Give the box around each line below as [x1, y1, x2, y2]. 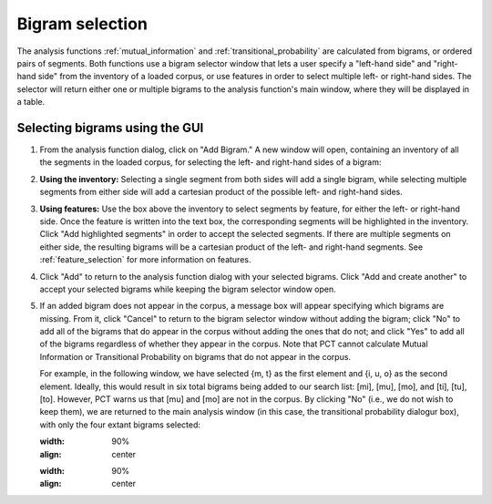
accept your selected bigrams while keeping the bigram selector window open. [39, 283, 336, 294]
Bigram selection [16, 14, 148, 34]
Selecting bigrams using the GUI [16, 119, 204, 136]
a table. [16, 97, 46, 108]
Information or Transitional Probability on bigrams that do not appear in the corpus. [39, 351, 351, 362]
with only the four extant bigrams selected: [39, 419, 200, 430]
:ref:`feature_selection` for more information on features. [39, 254, 251, 265]
